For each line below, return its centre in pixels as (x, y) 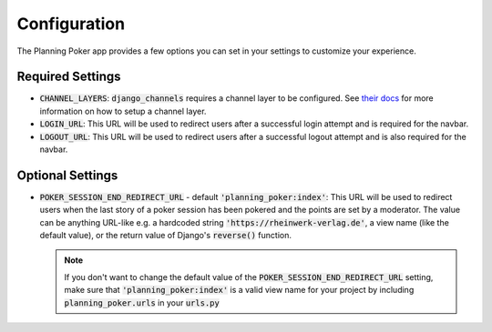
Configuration (71, 24)
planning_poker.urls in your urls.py (142, 302)
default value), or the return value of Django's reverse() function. (165, 236)
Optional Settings (67, 175)
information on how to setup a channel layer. (123, 111)
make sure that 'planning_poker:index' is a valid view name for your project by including (239, 290)
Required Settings (69, 77)
